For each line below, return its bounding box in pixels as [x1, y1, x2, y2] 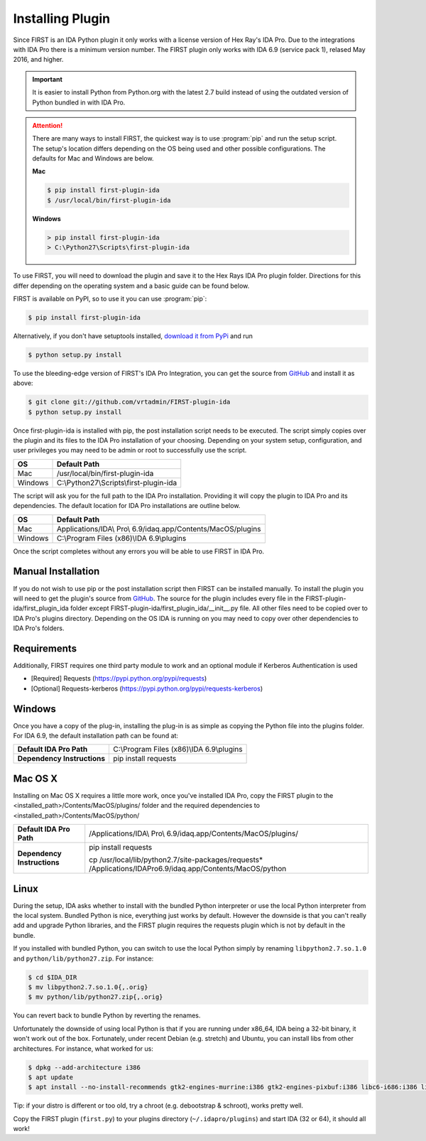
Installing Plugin [13, 11, 111, 26]
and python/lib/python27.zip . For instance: [13, 954, 154, 963]
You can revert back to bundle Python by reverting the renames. [13, 1011, 201, 1020]
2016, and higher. [13, 55, 64, 64]
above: [13, 379, 33, 387]
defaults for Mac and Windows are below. [32, 154, 154, 163]
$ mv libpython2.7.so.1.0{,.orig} [28, 983, 148, 991]
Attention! [32, 121, 63, 129]
